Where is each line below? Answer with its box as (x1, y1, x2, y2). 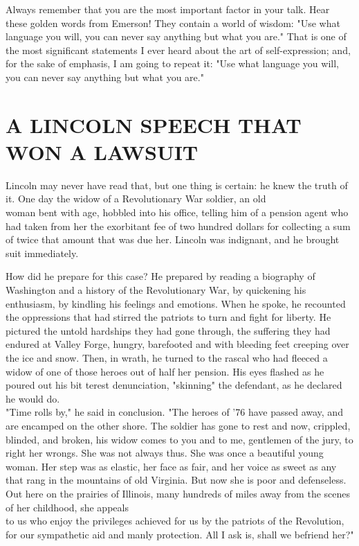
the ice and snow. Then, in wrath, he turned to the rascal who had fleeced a (6, 351, 328, 364)
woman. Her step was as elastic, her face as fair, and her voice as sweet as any (6, 459, 337, 473)
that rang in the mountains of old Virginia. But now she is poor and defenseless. (6, 473, 347, 487)
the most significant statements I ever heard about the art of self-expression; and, (6, 42, 351, 57)
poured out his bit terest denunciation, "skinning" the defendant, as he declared (6, 378, 342, 392)
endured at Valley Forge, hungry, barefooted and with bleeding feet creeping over (6, 337, 349, 351)
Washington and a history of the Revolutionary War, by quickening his (6, 283, 306, 297)
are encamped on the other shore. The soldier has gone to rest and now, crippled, (6, 418, 351, 432)
